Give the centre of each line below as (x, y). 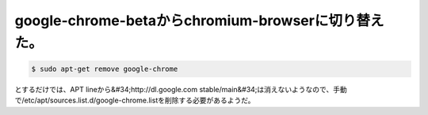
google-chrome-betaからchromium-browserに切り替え (199, 20)
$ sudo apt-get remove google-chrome (105, 69)
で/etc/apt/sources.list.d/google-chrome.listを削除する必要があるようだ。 (135, 100)
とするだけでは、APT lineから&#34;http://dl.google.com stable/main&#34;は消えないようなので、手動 (181, 89)
